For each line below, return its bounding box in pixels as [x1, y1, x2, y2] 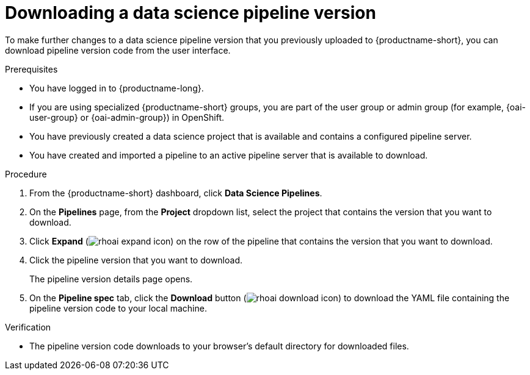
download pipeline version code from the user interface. [5, 45, 231, 55]
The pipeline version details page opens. [29, 273, 193, 284]
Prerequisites [5, 63, 58, 74]
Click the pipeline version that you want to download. [29, 254, 243, 265]
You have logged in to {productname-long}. [29, 82, 204, 93]
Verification [5, 321, 51, 332]
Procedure [5, 168, 47, 179]
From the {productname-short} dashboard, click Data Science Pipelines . [29, 187, 322, 198]
